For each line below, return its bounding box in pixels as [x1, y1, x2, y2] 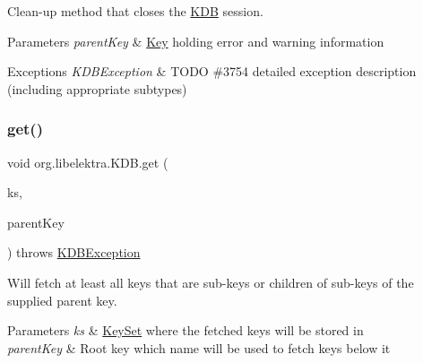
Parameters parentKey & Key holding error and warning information [7, 31, 384, 50]
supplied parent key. [7, 290, 117, 309]
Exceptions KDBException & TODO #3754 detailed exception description [7, 62, 417, 81]
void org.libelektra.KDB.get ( [7, 152, 168, 171]
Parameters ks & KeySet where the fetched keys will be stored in [7, 321, 364, 340]
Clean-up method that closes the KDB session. [7, 2, 263, 20]
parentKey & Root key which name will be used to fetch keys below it [7, 338, 391, 357]
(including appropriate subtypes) [7, 79, 187, 98]
